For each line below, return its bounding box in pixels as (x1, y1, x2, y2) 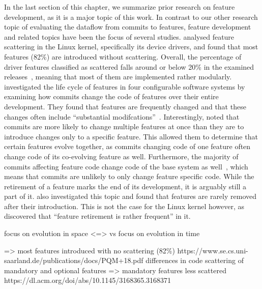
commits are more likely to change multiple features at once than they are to (4, 121, 244, 132)
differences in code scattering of (145, 255, 244, 266)
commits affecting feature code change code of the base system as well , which (4, 161, 248, 171)
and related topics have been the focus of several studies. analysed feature (4, 31, 235, 42)
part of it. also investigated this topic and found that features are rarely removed (4, 191, 257, 201)
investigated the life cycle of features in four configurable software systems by (4, 81, 245, 92)
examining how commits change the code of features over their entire (4, 91, 219, 102)
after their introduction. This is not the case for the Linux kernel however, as (4, 200, 245, 211)
